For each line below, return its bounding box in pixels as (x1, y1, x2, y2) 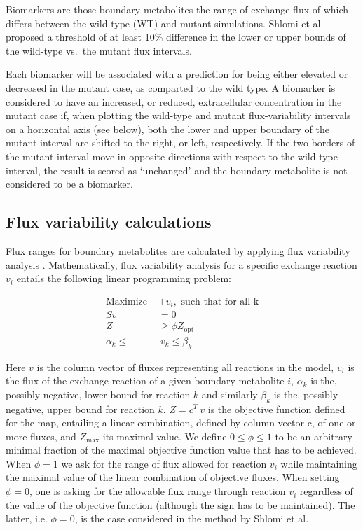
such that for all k (181, 296, 259, 307)
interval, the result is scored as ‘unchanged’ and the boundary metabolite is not (6, 162, 348, 177)
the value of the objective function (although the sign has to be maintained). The (6, 497, 355, 512)
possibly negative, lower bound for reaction (6, 386, 191, 401)
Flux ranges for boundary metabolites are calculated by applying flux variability (6, 243, 350, 258)
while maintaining (280, 456, 357, 470)
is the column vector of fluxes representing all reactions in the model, (36, 359, 334, 374)
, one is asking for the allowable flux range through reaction (29, 484, 286, 498)
